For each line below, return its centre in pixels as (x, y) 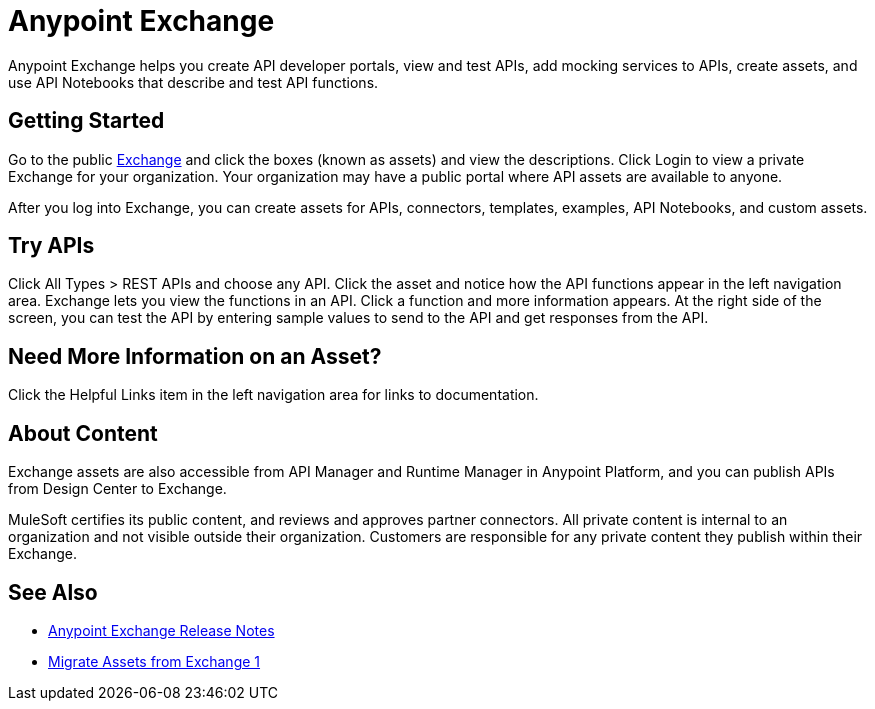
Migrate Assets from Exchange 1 (154, 661)
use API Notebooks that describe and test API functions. (193, 82)
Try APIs (51, 246)
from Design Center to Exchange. (117, 489)
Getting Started (86, 121)
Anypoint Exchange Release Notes (161, 630)
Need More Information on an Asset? (195, 356)
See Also (53, 592)
